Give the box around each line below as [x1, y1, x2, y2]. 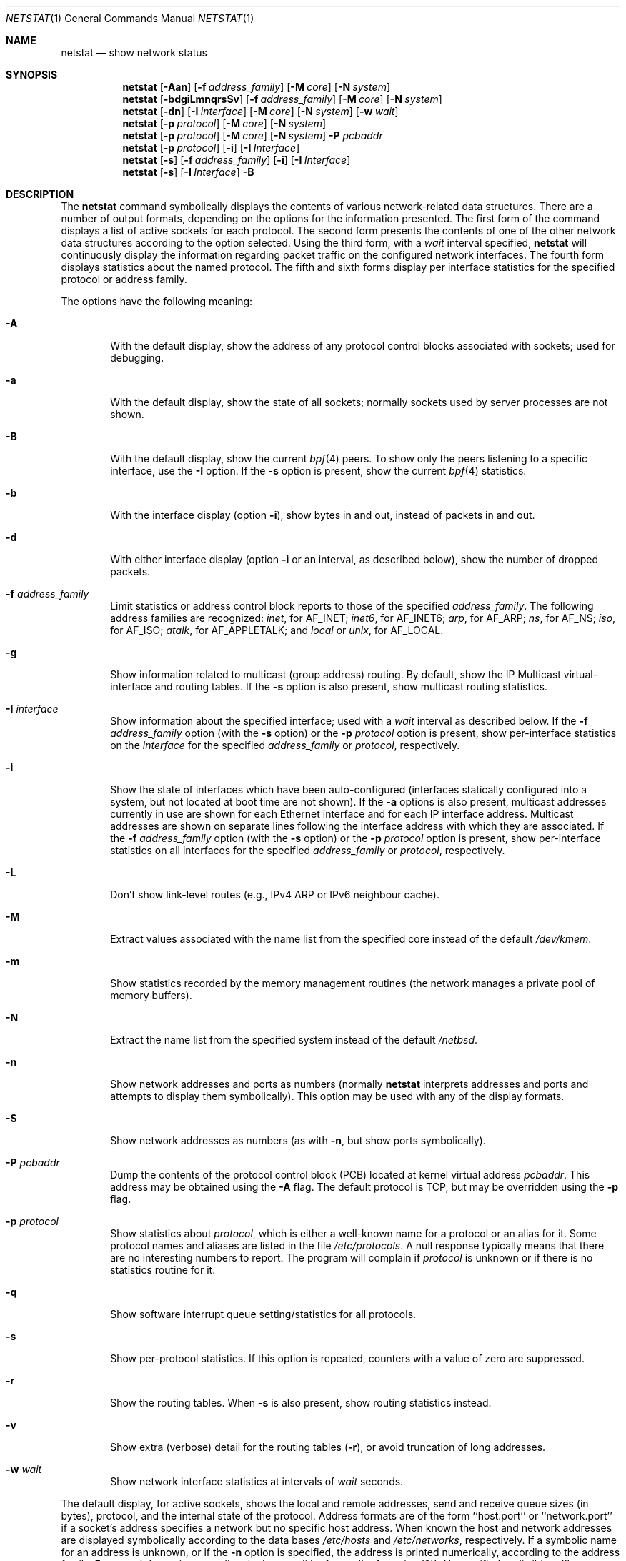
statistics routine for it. [110, 1264, 216, 1276]
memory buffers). [110, 989, 192, 1001]
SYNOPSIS [6, 69, 58, 81]
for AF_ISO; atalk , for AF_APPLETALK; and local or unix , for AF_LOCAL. [110, 624, 444, 636]
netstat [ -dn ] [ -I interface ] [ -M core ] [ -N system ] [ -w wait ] [122, 105, 399, 117]
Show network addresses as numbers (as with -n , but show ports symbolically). [110, 1134, 486, 1146]
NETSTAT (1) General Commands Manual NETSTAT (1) [6, 12, 254, 24]
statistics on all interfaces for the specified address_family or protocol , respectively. [110, 844, 505, 856]
